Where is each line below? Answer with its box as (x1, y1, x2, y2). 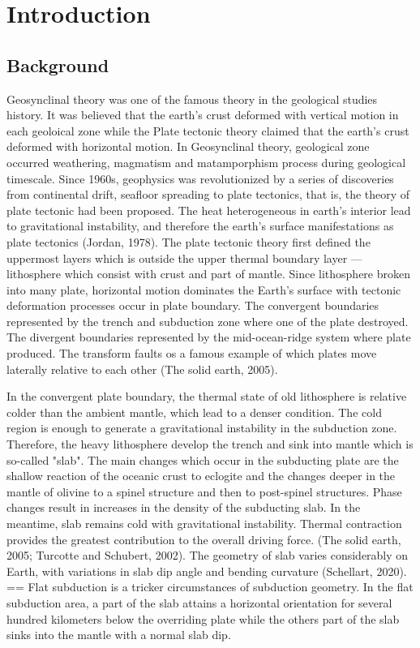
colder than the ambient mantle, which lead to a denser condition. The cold (6, 403, 382, 420)
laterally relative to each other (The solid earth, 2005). (6, 360, 278, 377)
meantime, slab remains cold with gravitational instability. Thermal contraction (6, 515, 402, 532)
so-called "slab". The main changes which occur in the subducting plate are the (6, 451, 399, 468)
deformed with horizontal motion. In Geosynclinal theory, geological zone (6, 138, 370, 155)
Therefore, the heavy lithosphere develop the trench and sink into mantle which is (6, 436, 414, 453)
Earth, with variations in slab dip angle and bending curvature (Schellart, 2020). (6, 562, 407, 579)
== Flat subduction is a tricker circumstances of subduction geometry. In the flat (6, 578, 414, 595)
